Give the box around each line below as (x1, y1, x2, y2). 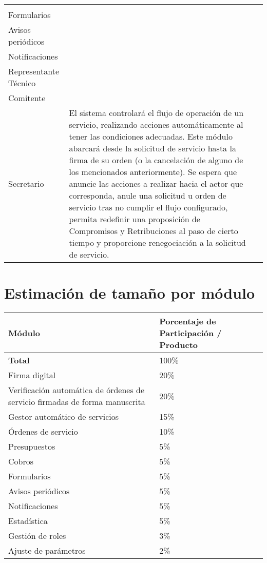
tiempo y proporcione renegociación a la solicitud (69, 237, 246, 248)
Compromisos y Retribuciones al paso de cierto (69, 225, 238, 237)
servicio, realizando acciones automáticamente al (69, 119, 243, 130)
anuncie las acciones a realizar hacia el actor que (69, 178, 243, 189)
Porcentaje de (159, 315, 216, 327)
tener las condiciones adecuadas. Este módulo (69, 130, 233, 142)
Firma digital (8, 369, 56, 381)
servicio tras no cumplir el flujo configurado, (69, 201, 228, 213)
